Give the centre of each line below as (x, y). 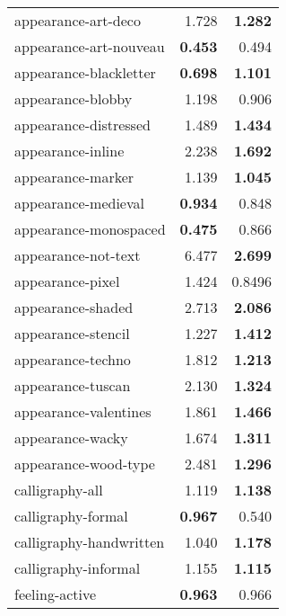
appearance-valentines (83, 411)
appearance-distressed (82, 125)
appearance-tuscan (73, 385)
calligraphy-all (59, 490)
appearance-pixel (67, 281)
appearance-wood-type (85, 464)
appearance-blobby (74, 98)
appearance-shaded (74, 307)
